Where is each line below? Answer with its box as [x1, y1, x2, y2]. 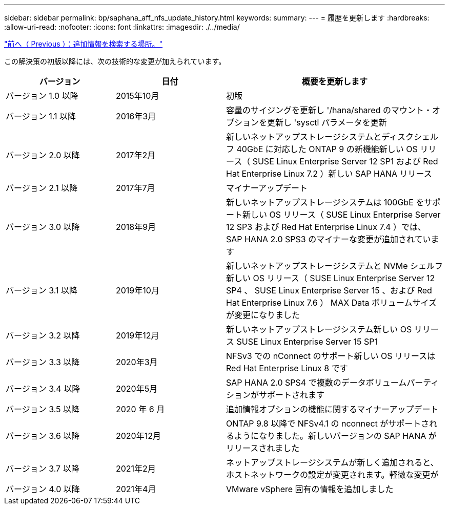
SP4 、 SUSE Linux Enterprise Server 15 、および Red [226, 285, 432, 295]
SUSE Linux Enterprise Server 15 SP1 [236, 336, 378, 347]
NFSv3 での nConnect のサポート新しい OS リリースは [226, 351, 436, 361]
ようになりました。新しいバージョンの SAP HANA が [234, 431, 437, 441]
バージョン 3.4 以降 [6, 384, 80, 394]
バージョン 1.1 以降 [6, 111, 76, 121]
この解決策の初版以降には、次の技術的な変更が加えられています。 [4, 57, 226, 66]
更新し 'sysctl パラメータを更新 [267, 117, 387, 128]
